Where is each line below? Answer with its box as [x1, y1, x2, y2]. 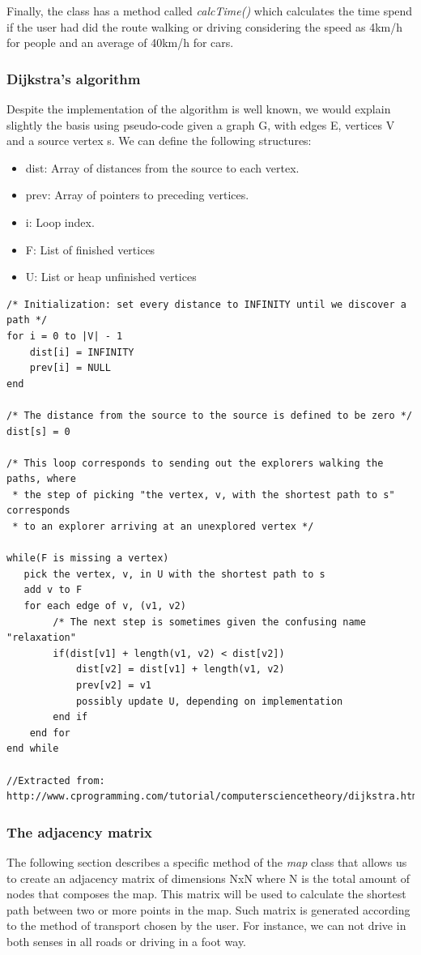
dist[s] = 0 [6, 425, 70, 437]
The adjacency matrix [6, 821, 152, 842]
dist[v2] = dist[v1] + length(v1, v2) [75, 663, 285, 676]
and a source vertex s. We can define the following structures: [6, 132, 312, 149]
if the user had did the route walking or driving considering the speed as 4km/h [6, 18, 402, 35]
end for [29, 727, 70, 739]
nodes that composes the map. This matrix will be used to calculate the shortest [6, 885, 406, 902]
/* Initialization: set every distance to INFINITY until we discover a [6, 298, 406, 310]
